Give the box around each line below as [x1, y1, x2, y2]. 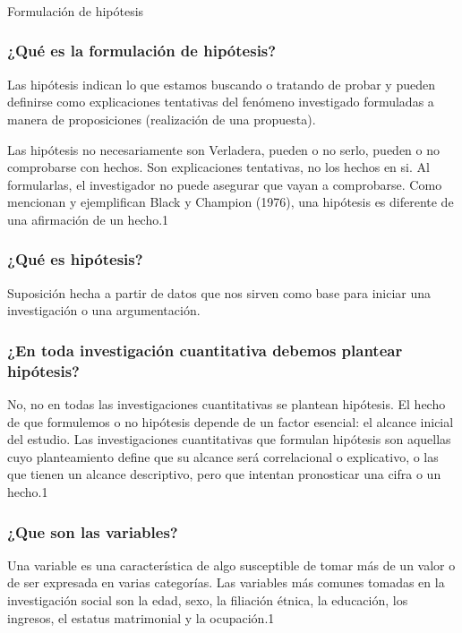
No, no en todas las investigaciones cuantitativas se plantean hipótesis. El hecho [7, 395, 446, 414]
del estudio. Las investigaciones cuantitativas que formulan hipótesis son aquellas [7, 430, 451, 449]
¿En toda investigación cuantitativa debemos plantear [7, 338, 403, 361]
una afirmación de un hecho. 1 [7, 210, 169, 228]
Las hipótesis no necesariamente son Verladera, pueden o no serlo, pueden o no [7, 140, 441, 158]
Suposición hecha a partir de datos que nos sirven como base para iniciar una [7, 283, 432, 302]
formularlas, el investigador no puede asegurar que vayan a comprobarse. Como [7, 175, 442, 193]
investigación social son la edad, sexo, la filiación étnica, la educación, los [7, 591, 408, 609]
